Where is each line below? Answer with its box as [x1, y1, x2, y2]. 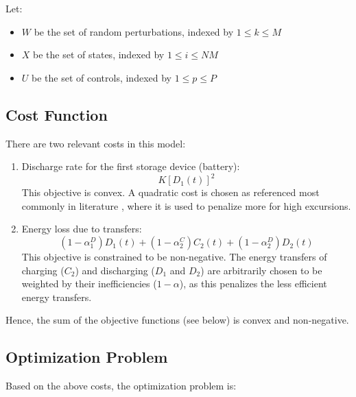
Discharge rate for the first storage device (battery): [21, 159, 240, 173]
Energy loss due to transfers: [21, 221, 142, 236]
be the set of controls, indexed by [32, 70, 171, 84]
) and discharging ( [75, 263, 155, 277]
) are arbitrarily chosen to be [200, 263, 322, 277]
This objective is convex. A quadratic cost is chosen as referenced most [21, 185, 320, 200]
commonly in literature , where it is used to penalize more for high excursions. [21, 198, 351, 213]
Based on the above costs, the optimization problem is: [5, 378, 237, 393]
